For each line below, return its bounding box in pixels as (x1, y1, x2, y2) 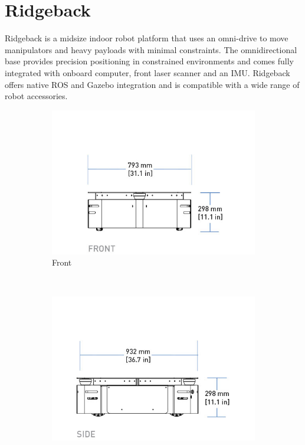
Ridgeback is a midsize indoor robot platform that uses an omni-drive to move (5, 32, 288, 44)
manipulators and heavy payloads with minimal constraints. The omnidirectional (5, 43, 297, 55)
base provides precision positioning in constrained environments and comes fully (5, 55, 294, 67)
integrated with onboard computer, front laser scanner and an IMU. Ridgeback (5, 66, 290, 78)
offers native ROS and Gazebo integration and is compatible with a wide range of (5, 78, 300, 90)
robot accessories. (5, 90, 68, 102)
